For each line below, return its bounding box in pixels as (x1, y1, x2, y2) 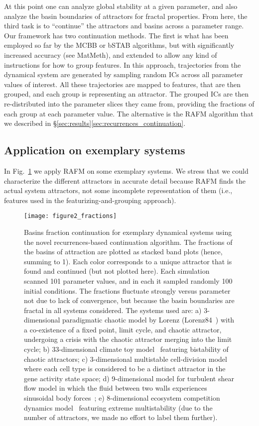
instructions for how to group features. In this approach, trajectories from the (4, 59, 241, 70)
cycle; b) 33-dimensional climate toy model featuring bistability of (24, 344, 229, 354)
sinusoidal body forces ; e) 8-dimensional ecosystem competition (24, 393, 220, 403)
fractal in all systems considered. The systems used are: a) (24, 305, 202, 315)
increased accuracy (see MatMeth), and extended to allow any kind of (4, 49, 217, 60)
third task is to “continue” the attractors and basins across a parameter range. (4, 20, 244, 31)
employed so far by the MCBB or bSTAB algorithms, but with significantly (4, 40, 235, 50)
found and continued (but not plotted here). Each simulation (24, 266, 210, 276)
